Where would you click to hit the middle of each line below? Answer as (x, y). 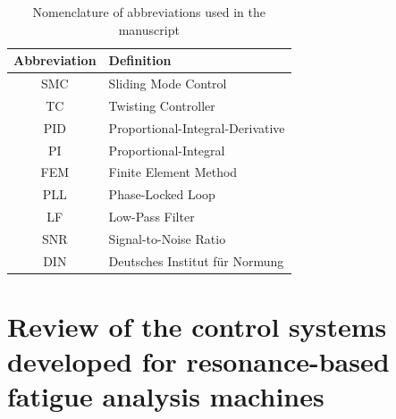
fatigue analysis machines (166, 396)
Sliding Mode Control (168, 84)
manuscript (149, 29)
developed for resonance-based (198, 361)
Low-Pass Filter (152, 217)
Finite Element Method (173, 172)
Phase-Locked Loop (162, 194)
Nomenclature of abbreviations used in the (149, 12)
